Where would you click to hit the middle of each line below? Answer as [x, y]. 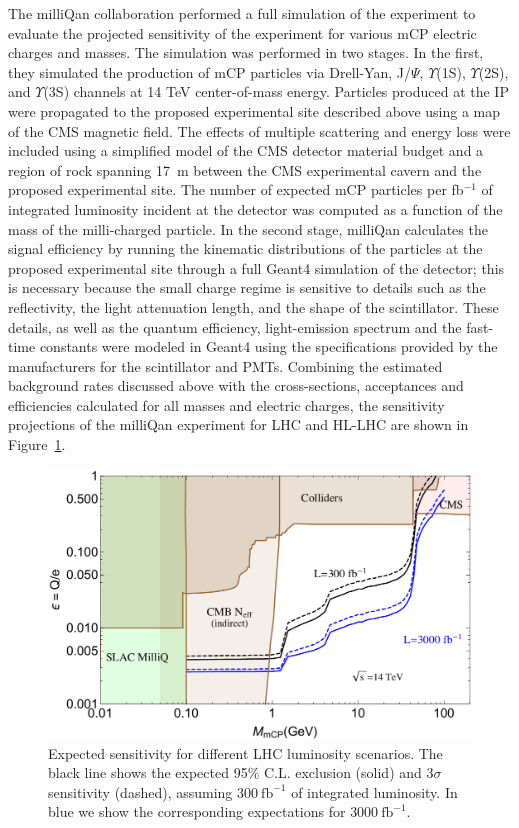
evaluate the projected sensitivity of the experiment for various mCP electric [242, 32]
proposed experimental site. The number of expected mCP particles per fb [236, 189]
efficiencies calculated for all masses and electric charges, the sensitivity [226, 404]
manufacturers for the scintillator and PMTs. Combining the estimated [225, 365]
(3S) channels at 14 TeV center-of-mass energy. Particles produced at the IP [276, 91]
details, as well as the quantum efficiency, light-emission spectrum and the [235, 326]
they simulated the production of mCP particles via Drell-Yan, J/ [209, 71]
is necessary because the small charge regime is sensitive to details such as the [247, 287]
